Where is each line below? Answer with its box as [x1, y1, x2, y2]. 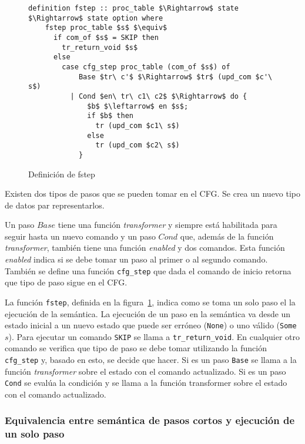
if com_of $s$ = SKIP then [53, 33, 159, 42]
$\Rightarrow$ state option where [28, 14, 163, 22]
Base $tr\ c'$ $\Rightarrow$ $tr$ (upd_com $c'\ [78, 72, 273, 81]
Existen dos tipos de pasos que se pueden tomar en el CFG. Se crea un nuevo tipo [5, 187, 301, 200]
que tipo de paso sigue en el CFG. [5, 276, 128, 288]
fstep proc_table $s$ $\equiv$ [45, 23, 167, 32]
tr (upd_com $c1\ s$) [95, 121, 180, 130]
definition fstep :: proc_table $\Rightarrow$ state [28, 4, 239, 12]
